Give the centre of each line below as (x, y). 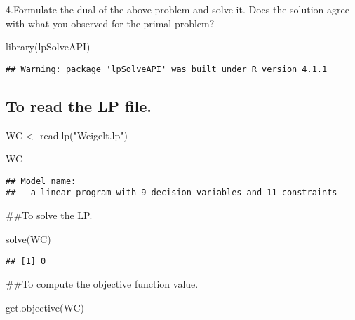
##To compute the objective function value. (102, 283)
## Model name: (41, 181)
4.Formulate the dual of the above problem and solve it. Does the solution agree (177, 9)
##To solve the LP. (49, 215)
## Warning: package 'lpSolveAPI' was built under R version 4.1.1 (167, 69)
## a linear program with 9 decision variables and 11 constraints (172, 193)
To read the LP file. (79, 105)
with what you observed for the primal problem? (110, 23)
